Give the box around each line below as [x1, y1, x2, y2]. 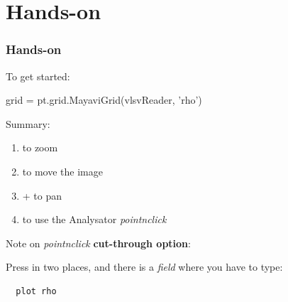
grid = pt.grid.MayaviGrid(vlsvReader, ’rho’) [6, 92, 202, 107]
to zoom [22, 140, 58, 155]
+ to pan [22, 188, 62, 203]
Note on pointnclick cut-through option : [6, 235, 191, 250]
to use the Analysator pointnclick [22, 212, 167, 227]
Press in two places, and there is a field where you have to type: [6, 259, 283, 274]
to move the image [22, 163, 103, 178]
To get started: [6, 68, 70, 83]
